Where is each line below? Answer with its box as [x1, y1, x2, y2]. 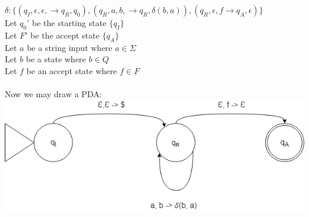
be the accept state [30, 28, 100, 41]
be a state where [26, 53, 86, 65]
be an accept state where [26, 64, 117, 76]
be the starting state [32, 17, 107, 28]
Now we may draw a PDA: [5, 87, 102, 100]
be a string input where [27, 41, 112, 53]
